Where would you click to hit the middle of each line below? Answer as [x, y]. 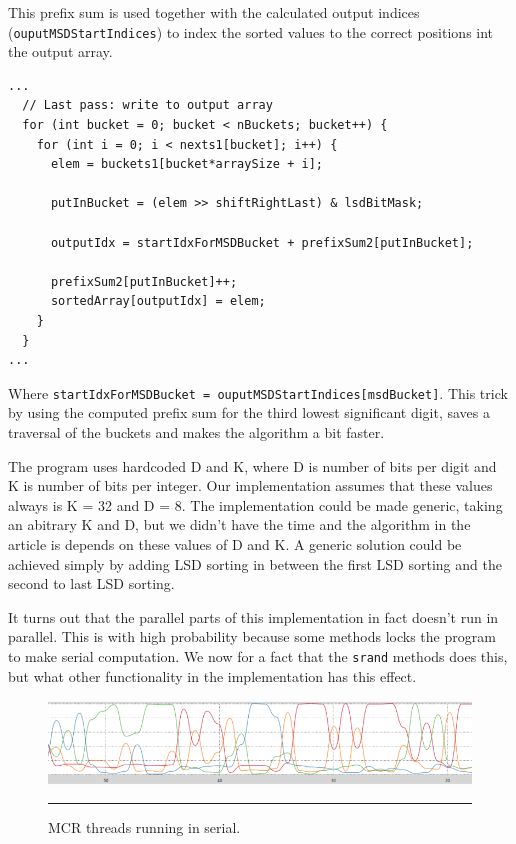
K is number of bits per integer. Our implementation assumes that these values [250, 485]
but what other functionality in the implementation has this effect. [212, 675]
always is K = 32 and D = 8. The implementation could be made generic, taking [255, 504]
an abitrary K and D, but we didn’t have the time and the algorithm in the [239, 524]
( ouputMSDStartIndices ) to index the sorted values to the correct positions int [251, 31]
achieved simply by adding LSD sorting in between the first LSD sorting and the [255, 563]
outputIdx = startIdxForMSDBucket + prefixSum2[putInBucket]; [262, 242]
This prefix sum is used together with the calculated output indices [214, 12]
